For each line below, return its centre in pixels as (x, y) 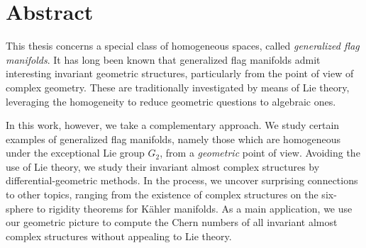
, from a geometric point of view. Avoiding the (260, 153)
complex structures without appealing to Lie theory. (119, 236)
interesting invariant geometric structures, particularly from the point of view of (180, 73)
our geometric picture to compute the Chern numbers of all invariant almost (172, 222)
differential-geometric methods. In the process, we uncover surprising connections (182, 180)
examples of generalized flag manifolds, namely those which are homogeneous (173, 139)
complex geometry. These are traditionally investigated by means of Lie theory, (178, 87)
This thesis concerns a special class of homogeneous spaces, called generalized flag (183, 46)
